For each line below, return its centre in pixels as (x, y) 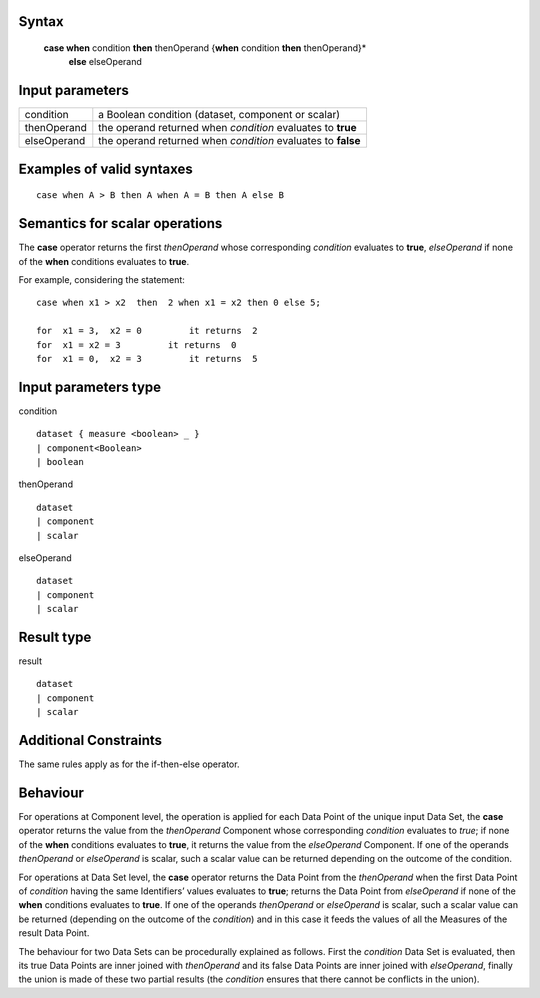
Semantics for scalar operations (120, 223)
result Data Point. (54, 933)
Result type (55, 636)
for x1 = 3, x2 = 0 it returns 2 (147, 331)
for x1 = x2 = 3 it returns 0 (136, 344)
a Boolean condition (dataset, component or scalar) (219, 115)
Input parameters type (90, 386)
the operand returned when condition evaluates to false (229, 141)
